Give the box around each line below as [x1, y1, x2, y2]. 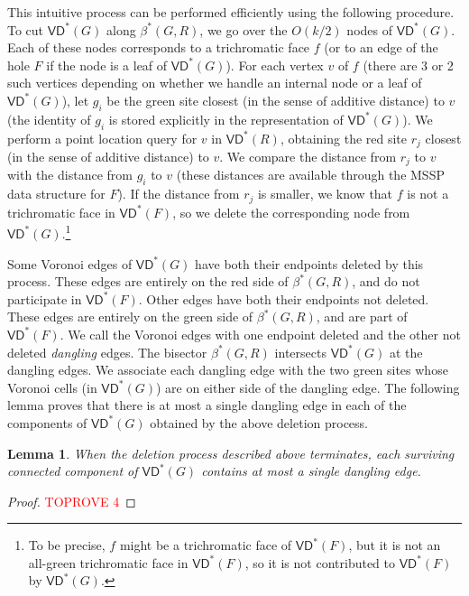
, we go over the [199, 20, 288, 39]
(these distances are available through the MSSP [176, 165, 445, 184]
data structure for [7, 184, 106, 203]
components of [7, 413, 87, 432]
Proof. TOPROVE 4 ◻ [7, 491, 136, 510]
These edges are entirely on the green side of [7, 307, 253, 326]
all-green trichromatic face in [28, 553, 189, 572]
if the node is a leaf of [46, 55, 168, 74]
